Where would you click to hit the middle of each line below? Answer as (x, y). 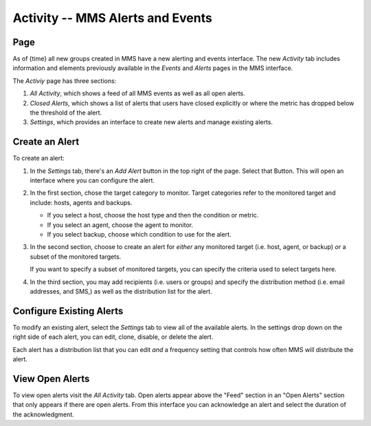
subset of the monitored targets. (76, 257)
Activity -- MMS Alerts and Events (112, 18)
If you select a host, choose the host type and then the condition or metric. (153, 215)
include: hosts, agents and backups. (81, 202)
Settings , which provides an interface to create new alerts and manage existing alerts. (151, 122)
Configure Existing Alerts (68, 311)
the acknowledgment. (44, 414)
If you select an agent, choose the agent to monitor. (120, 225)
